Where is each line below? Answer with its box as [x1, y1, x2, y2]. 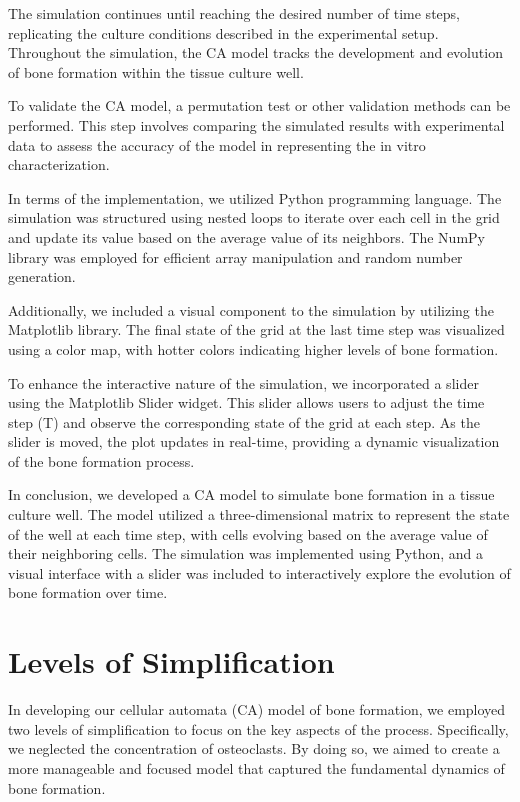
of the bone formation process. [8, 450, 195, 471]
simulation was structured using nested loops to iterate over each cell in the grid [8, 207, 500, 228]
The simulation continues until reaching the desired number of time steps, [8, 3, 460, 23]
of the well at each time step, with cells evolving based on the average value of [8, 523, 488, 544]
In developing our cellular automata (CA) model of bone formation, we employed [8, 699, 506, 720]
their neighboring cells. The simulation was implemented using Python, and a [8, 543, 484, 564]
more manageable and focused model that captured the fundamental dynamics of [8, 757, 505, 778]
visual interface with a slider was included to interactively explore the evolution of [8, 562, 511, 583]
